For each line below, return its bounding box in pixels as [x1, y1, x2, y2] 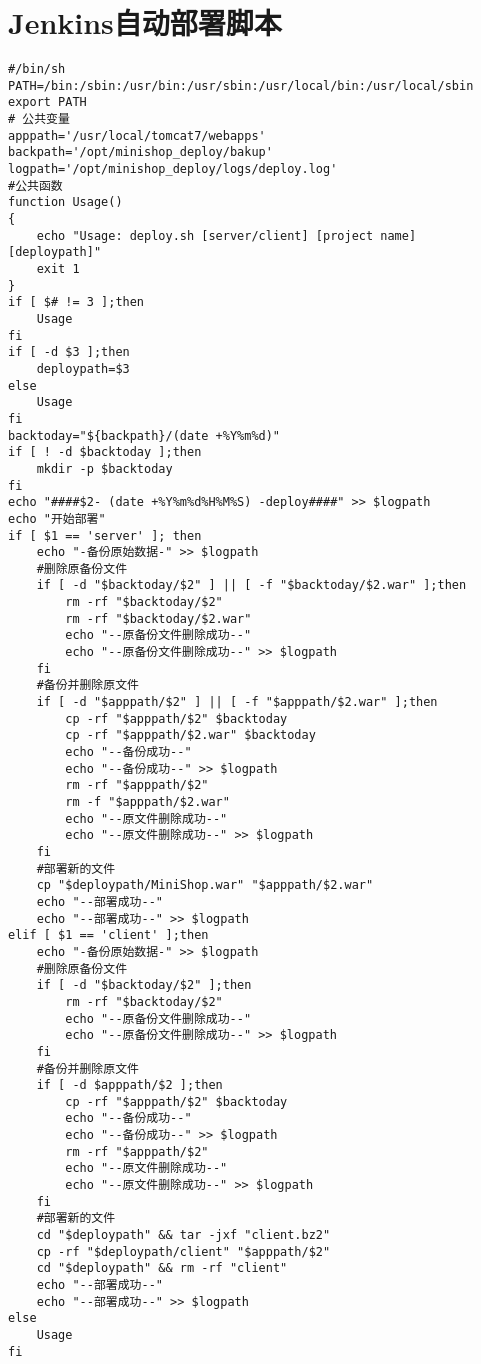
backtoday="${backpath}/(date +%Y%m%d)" [8, 428, 281, 443]
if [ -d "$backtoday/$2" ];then [36, 978, 252, 993]
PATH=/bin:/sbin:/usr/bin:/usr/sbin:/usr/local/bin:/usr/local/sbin [8, 78, 474, 93]
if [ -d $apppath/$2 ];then [36, 1078, 223, 1093]
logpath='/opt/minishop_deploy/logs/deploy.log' [8, 162, 338, 177]
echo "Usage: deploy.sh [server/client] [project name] [36, 228, 417, 243]
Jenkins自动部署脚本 [8, 2, 282, 43]
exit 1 [36, 262, 80, 276]
